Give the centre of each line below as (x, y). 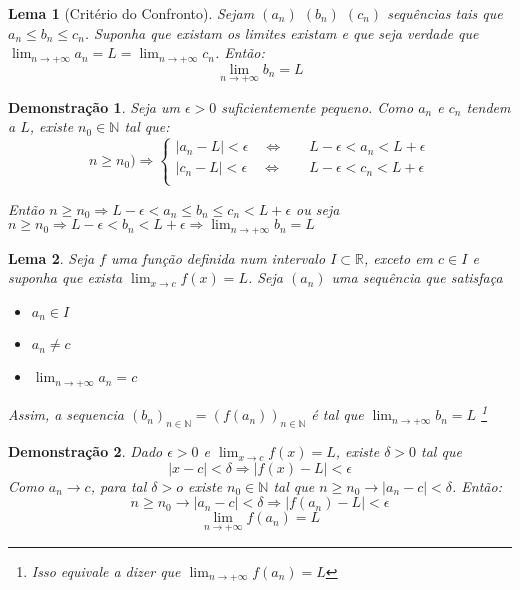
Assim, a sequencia (66, 414)
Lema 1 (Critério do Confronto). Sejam (131, 13)
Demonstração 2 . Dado (85, 451)
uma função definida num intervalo (218, 257)
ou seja (318, 208)
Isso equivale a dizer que (106, 570)
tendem (488, 106)
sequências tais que (445, 13)
